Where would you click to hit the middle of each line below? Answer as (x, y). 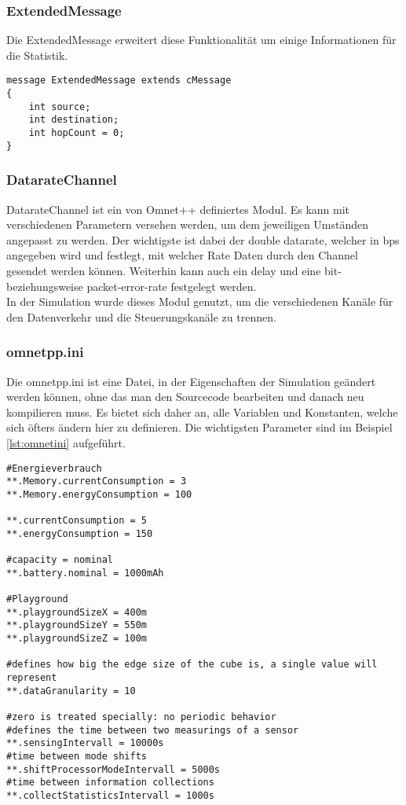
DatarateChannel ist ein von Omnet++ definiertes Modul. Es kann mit (178, 209)
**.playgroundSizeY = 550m (77, 625)
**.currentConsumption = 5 (77, 521)
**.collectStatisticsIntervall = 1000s (110, 795)
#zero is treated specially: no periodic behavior (141, 717)
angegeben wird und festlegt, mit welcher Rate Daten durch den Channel (182, 255)
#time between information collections (110, 783)
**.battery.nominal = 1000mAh (85, 573)
